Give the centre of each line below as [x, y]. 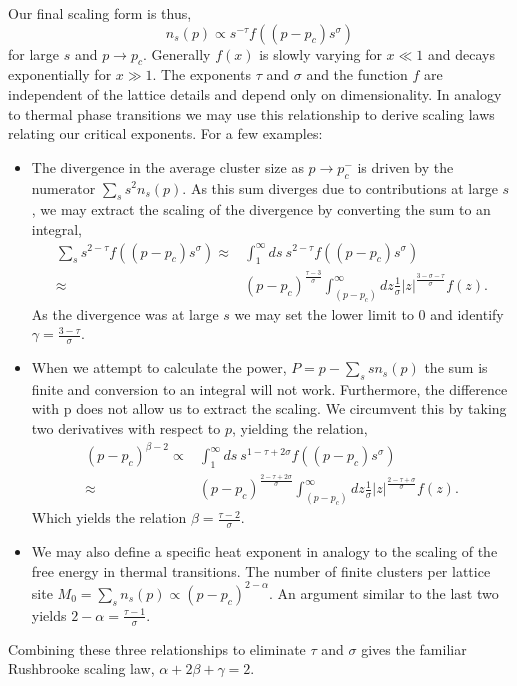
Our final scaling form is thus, [100, 13]
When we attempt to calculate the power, [159, 367]
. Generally [177, 53]
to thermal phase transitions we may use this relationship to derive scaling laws [251, 113]
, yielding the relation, [299, 428]
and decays [461, 53]
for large [34, 53]
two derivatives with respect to [126, 428]
